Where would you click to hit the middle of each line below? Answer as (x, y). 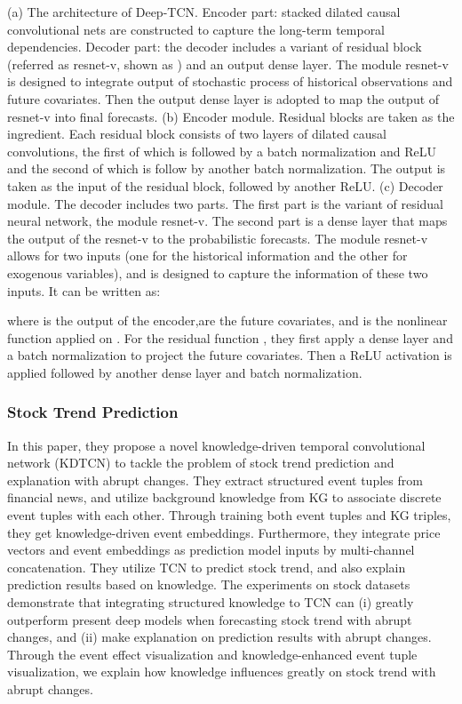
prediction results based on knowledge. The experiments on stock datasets (209, 584)
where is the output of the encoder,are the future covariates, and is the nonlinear (227, 320)
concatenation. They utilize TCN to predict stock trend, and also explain (207, 567)
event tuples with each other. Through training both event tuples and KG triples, (229, 515)
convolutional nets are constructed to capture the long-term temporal (196, 29)
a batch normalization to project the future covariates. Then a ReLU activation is (230, 355)
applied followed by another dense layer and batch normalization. (185, 372)
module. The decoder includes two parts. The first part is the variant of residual (226, 203)
